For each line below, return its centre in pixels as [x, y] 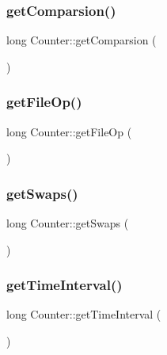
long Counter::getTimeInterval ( [84, 314]
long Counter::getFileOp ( [69, 131]
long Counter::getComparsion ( [82, 40]
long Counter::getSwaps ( [68, 223]
